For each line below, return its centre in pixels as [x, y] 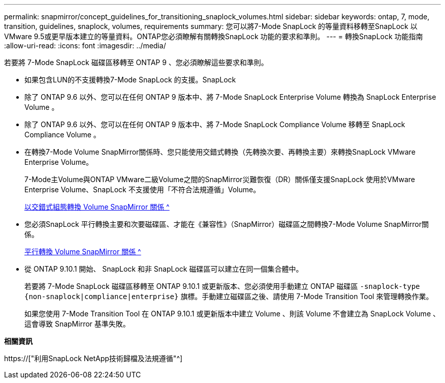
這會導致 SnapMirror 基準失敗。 [77, 324]
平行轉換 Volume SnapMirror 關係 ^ [83, 252]
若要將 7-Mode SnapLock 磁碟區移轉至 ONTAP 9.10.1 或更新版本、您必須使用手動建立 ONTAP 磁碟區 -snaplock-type [222, 286]
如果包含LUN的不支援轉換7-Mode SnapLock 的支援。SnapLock [130, 80]
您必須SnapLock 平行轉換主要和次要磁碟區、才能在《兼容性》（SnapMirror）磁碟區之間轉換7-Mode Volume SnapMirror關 [227, 224]
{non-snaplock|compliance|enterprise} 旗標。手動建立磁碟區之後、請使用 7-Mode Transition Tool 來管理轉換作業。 [229, 296]
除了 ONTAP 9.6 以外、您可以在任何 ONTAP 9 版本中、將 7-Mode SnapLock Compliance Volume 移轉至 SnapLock [215, 124]
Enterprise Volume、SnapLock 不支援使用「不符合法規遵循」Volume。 [142, 189]
